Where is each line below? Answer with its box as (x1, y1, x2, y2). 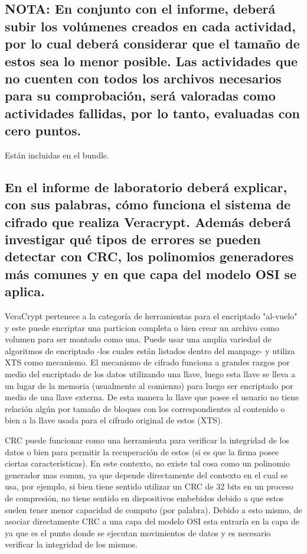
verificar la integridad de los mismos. (5, 538, 138, 550)
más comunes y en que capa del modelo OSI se (5, 264, 297, 283)
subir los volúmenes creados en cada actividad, (5, 17, 296, 35)
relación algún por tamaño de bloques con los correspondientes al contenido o (5, 402, 285, 414)
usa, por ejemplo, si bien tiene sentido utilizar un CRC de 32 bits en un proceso (5, 480, 293, 493)
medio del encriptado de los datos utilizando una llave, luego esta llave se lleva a (5, 368, 296, 380)
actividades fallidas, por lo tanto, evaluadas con (5, 103, 300, 122)
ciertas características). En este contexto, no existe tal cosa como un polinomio (5, 457, 290, 469)
